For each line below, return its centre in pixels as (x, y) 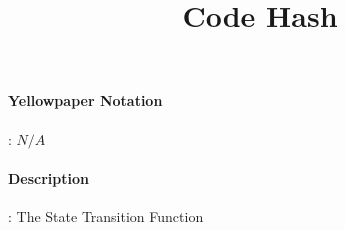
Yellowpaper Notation (85, 100)
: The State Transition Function (106, 215)
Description (49, 177)
